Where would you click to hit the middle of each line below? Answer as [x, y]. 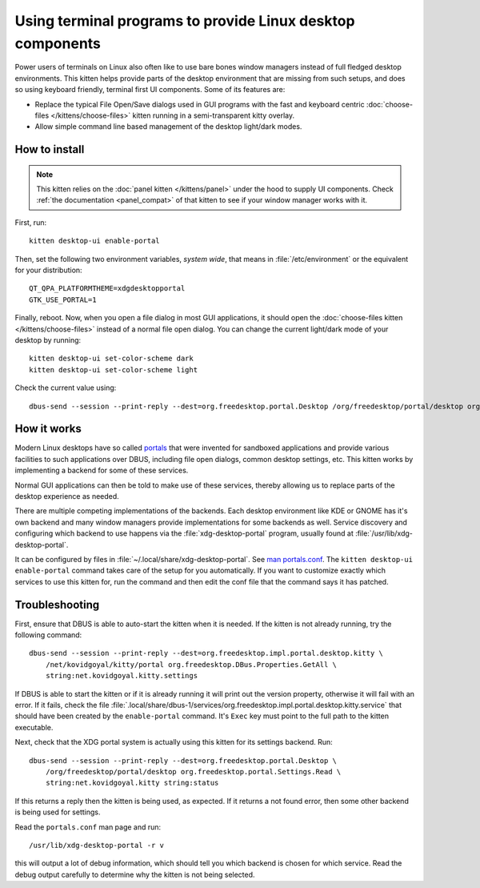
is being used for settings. [58, 812]
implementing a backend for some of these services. [102, 470]
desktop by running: [48, 340]
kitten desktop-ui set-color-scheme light [114, 370]
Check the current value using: [66, 388]
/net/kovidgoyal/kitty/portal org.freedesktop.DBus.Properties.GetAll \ [191, 664]
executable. [34, 727]
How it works [48, 429]
